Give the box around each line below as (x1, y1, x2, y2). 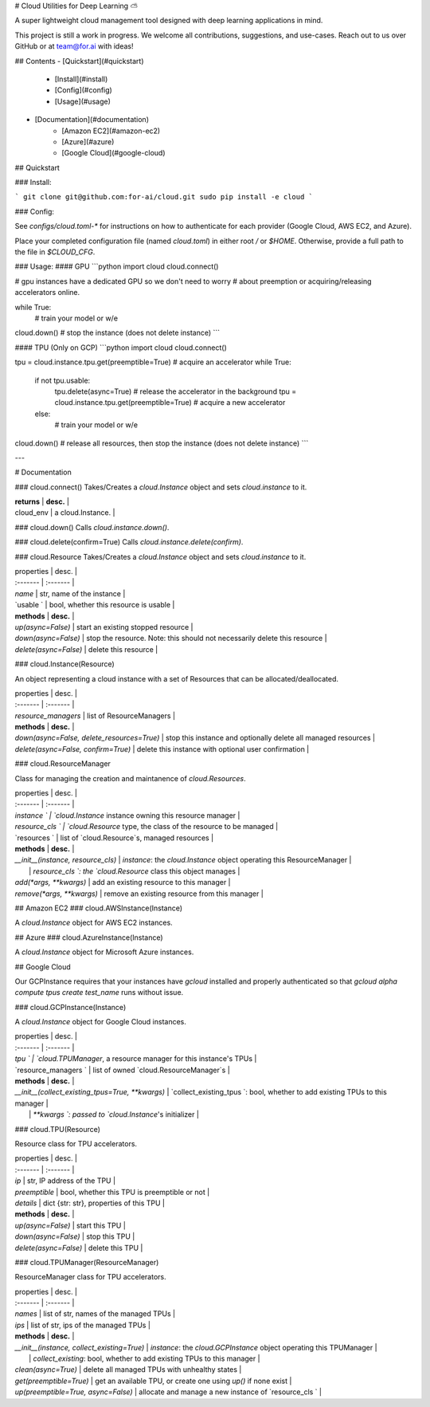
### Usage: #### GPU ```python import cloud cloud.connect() (14, 261, 219, 271)
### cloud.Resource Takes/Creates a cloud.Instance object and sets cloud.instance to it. (14, 552, 307, 561)
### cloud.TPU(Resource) (14, 1124, 101, 1134)
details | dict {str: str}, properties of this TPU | (14, 1198, 165, 1208)
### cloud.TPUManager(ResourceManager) (14, 1257, 159, 1267)
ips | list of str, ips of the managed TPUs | (14, 1320, 151, 1330)
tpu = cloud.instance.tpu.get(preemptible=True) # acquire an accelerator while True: (14, 357, 291, 367)
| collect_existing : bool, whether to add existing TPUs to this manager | (29, 1354, 260, 1363)
